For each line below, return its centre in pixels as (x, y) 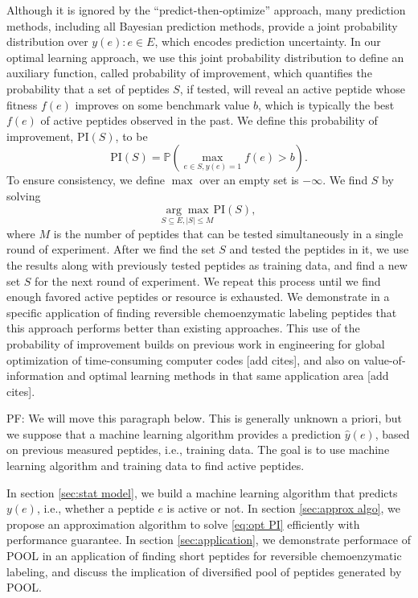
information (35, 375)
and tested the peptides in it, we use (319, 249)
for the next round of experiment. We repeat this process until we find (208, 280)
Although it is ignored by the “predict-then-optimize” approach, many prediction (206, 10)
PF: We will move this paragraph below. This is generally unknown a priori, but (205, 418)
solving (24, 195)
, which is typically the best (326, 104)
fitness (22, 104)
